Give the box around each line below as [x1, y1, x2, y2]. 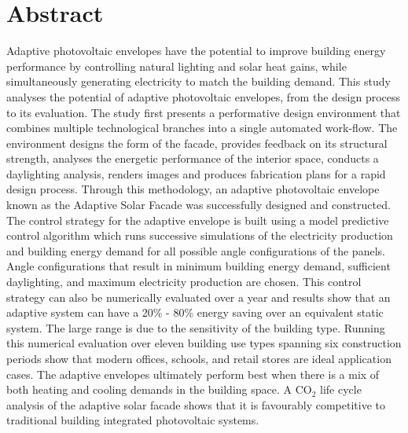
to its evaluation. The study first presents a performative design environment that [6, 104, 401, 120]
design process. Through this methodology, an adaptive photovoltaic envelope [6, 181, 380, 197]
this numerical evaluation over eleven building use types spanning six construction [6, 335, 402, 351]
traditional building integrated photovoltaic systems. [6, 412, 259, 428]
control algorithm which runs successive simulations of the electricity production [6, 227, 393, 244]
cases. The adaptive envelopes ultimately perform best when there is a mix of [6, 365, 380, 382]
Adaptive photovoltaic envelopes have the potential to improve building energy [6, 42, 386, 59]
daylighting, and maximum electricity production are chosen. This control [6, 273, 362, 290]
